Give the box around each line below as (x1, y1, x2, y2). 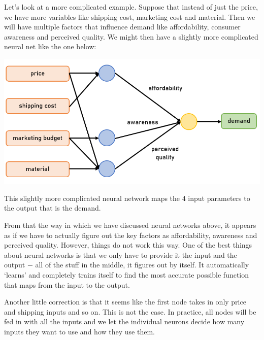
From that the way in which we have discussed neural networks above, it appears (4, 219, 256, 230)
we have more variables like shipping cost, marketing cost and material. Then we (4, 11, 255, 22)
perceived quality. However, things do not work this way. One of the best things (4, 240, 252, 250)
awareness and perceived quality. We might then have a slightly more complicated (4, 31, 258, 42)
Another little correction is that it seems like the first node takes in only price (4, 296, 246, 307)
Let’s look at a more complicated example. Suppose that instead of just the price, (4, 2, 258, 12)
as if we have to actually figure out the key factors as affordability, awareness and (4, 229, 257, 240)
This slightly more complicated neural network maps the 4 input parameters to (4, 192, 250, 203)
